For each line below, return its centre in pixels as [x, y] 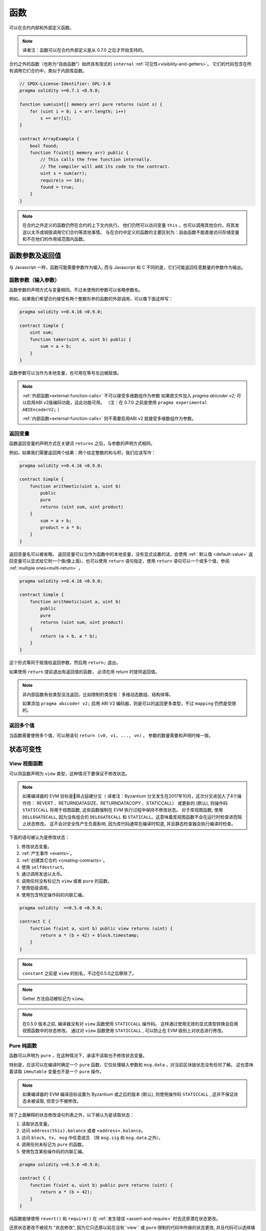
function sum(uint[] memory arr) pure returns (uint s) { [91, 104]
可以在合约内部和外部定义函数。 [41, 28]
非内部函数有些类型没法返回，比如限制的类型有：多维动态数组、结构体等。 [98, 694]
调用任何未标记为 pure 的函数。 [54, 1144]
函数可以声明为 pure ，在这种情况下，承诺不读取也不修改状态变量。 [78, 1056]
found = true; [57, 187]
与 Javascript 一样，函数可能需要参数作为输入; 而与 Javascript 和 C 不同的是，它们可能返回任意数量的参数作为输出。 [127, 267]
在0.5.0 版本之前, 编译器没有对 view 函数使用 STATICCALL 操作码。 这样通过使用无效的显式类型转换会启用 [130, 1024]
